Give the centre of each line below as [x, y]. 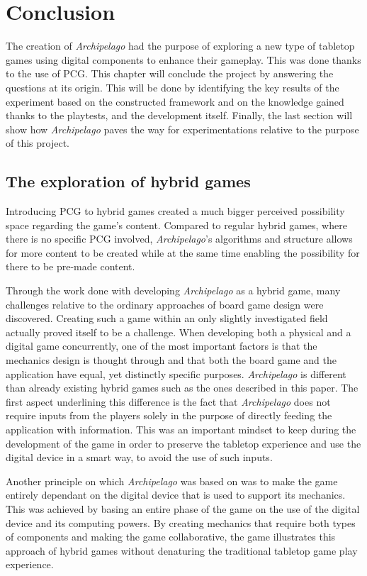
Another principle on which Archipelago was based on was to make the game [172, 481]
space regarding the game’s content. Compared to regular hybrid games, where [176, 225]
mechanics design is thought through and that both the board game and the [171, 360]
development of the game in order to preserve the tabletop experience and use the [183, 443]
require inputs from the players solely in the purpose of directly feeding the [169, 415]
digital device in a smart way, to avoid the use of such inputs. [139, 457]
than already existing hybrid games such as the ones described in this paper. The [182, 388]
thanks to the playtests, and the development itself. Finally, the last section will [179, 115]
